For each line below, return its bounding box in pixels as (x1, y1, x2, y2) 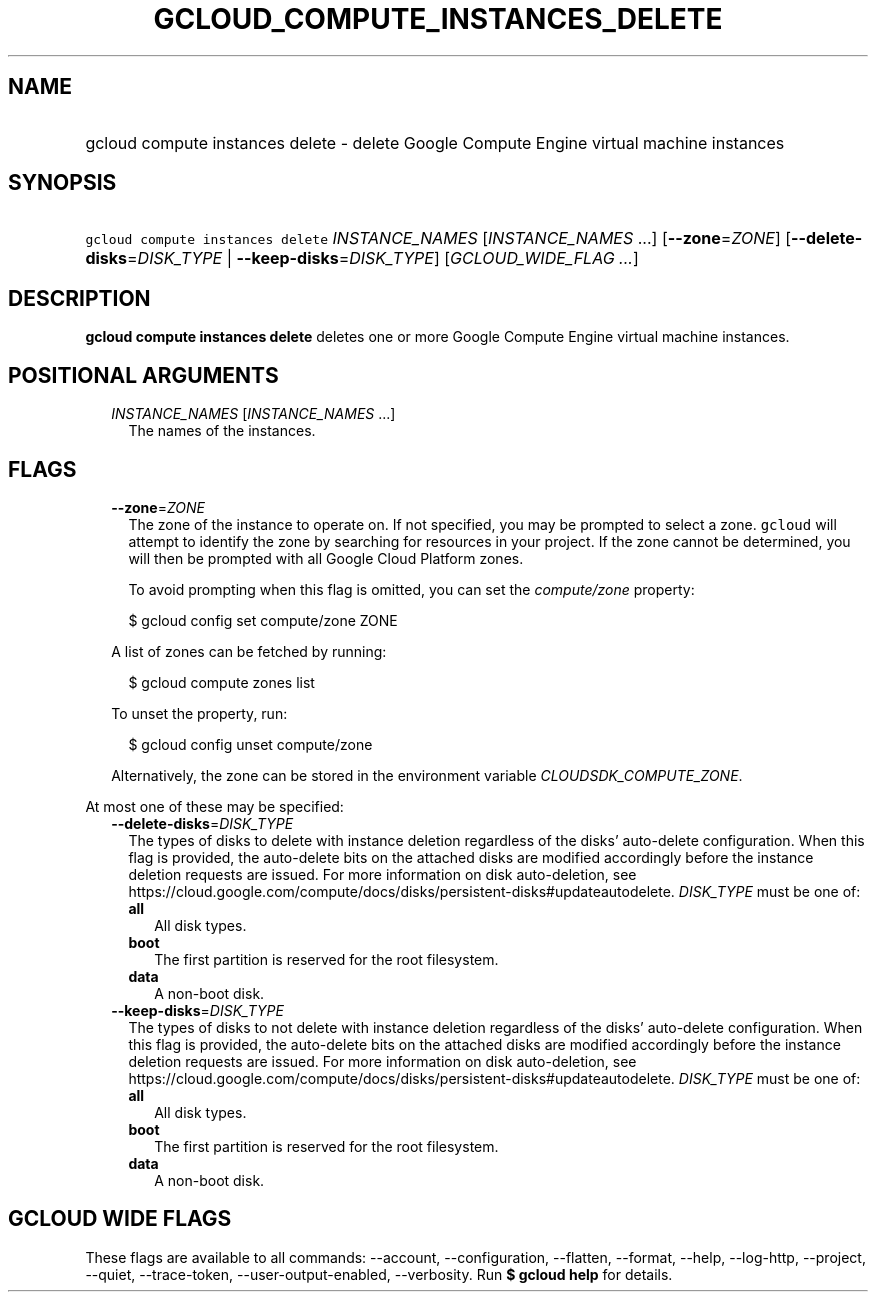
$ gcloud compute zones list (128, 673, 315, 691)
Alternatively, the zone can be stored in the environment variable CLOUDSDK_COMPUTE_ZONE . (111, 766, 743, 784)
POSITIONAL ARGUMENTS (8, 362, 279, 388)
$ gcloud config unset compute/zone (128, 735, 373, 753)
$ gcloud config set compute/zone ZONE (128, 611, 398, 629)
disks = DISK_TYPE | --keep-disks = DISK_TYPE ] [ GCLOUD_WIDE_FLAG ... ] (85, 248, 639, 269)
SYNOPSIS (8, 170, 117, 196)
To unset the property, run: (111, 704, 288, 722)
